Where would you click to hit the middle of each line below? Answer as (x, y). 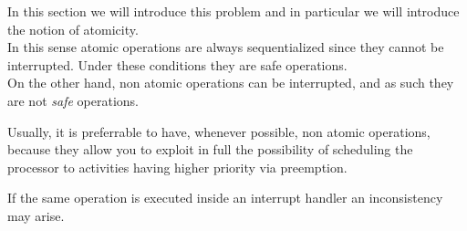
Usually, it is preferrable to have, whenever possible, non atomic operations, (219, 131)
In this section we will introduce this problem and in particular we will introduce (233, 11)
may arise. (36, 215)
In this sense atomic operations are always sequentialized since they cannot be (226, 47)
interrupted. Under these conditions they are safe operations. (177, 64)
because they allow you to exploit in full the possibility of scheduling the (210, 149)
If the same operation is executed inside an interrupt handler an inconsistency (225, 198)
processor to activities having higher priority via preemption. (177, 167)
